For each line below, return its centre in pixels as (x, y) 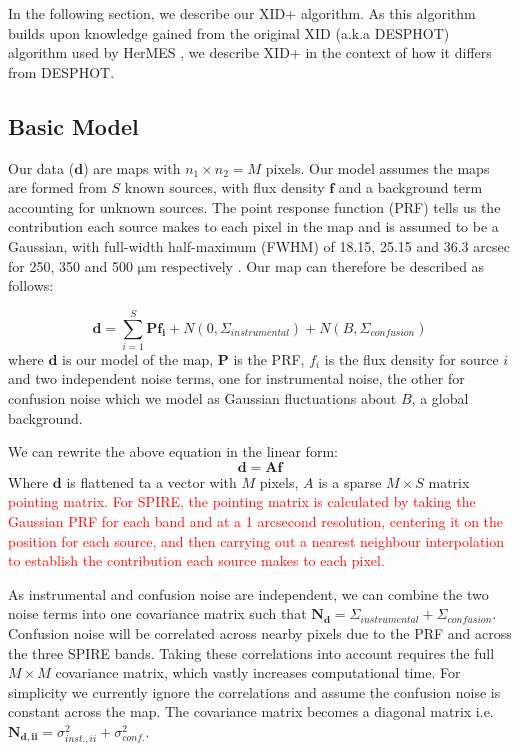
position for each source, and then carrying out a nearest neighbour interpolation (256, 540)
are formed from (57, 187)
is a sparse (350, 481)
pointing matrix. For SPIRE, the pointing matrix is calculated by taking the (242, 501)
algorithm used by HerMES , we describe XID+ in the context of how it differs (250, 52)
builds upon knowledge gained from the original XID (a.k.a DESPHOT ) (229, 32)
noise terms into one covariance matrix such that (157, 613)
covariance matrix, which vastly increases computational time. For (258, 672)
